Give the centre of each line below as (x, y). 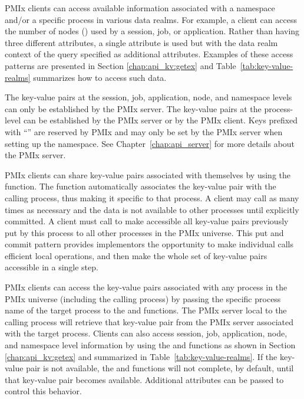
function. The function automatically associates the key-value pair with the (141, 186)
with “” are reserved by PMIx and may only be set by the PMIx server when (144, 131)
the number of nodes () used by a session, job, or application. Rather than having (152, 31)
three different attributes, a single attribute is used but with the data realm (141, 42)
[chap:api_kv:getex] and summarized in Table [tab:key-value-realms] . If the (141, 356)
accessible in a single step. (52, 267)
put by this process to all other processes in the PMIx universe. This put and (144, 232)
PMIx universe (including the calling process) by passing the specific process (143, 298)
